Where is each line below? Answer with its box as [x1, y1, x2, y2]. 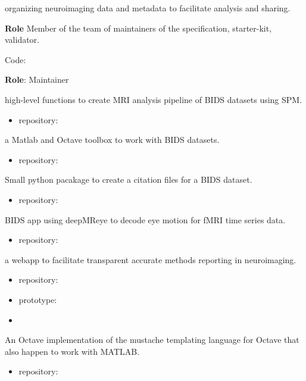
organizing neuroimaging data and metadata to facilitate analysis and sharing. [5, 2, 291, 14]
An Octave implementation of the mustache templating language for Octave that [5, 333, 299, 346]
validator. [5, 33, 40, 46]
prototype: [18, 293, 57, 305]
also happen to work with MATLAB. [5, 345, 140, 357]
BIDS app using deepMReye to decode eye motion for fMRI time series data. [5, 213, 286, 226]
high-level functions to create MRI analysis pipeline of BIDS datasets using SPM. [5, 93, 302, 105]
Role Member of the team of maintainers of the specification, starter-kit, [5, 21, 272, 34]
